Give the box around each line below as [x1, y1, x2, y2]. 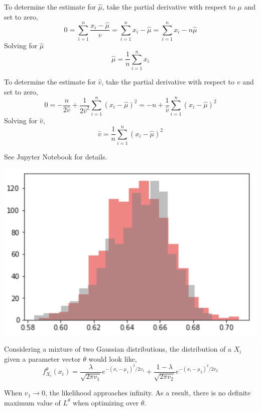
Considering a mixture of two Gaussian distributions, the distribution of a [4, 344, 232, 354]
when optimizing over [73, 397, 139, 407]
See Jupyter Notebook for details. [4, 151, 107, 162]
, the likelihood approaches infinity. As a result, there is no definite [45, 387, 251, 398]
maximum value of [4, 397, 61, 407]
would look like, [88, 354, 137, 364]
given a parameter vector [4, 354, 81, 364]
